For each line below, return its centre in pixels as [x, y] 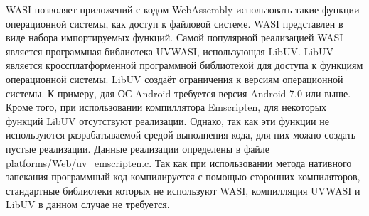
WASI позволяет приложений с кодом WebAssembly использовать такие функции [183, 9]
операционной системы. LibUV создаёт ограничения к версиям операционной [175, 79]
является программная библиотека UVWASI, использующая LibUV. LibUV [170, 51]
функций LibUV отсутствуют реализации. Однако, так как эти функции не [167, 120]
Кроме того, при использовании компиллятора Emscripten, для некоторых [166, 107]
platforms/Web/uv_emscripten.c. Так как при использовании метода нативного [179, 162]
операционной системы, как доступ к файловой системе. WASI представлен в [175, 23]
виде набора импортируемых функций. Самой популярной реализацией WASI [175, 37]
